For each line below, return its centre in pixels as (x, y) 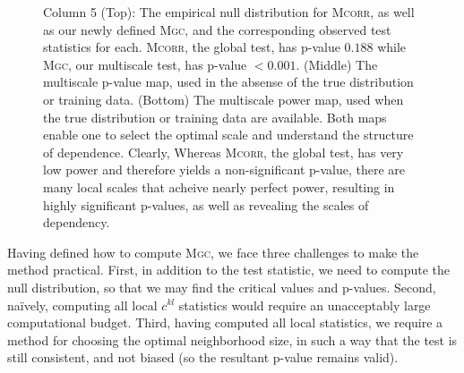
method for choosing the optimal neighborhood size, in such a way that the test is (232, 339)
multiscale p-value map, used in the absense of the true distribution (228, 82)
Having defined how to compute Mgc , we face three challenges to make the (213, 252)
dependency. (77, 222)
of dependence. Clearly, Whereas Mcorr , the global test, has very (223, 152)
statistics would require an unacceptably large (305, 305)
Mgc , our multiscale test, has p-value (145, 64)
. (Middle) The (337, 64)
